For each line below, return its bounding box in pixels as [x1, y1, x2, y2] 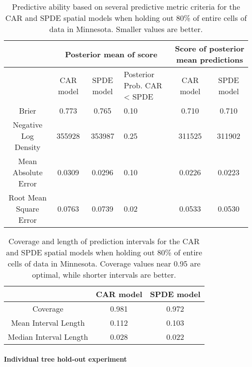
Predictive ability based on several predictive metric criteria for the [12, 1, 240, 12]
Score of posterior [175, 43, 245, 54]
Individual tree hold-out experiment [4, 353, 127, 364]
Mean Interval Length [11, 317, 85, 328]
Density [15, 141, 41, 152]
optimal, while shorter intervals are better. [32, 269, 176, 280]
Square [16, 203, 39, 214]
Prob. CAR [124, 80, 162, 91]
